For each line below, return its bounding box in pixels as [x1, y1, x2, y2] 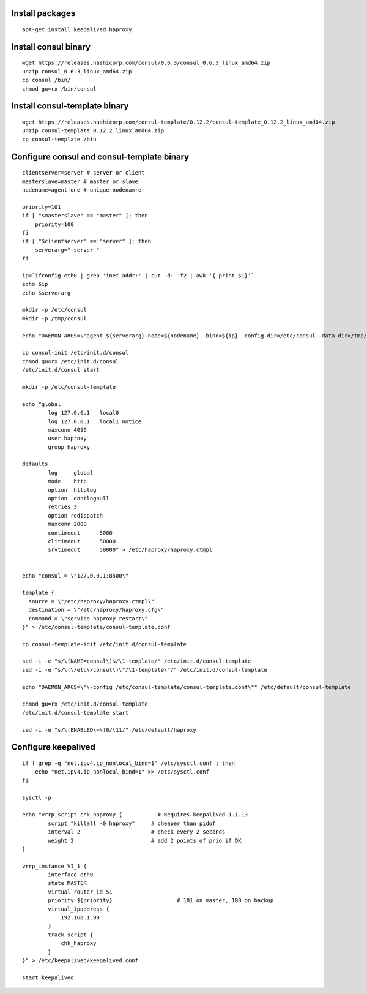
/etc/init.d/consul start [22, 366, 100, 374]
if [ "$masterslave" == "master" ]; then [22, 212, 148, 219]
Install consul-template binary [11, 101, 129, 111]
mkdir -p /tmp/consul [22, 315, 87, 322]
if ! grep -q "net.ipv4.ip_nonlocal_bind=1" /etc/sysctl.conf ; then [22, 759, 235, 767]
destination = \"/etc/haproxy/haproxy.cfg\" [28, 606, 165, 614]
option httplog [48, 486, 97, 493]
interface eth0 [48, 872, 94, 878]
